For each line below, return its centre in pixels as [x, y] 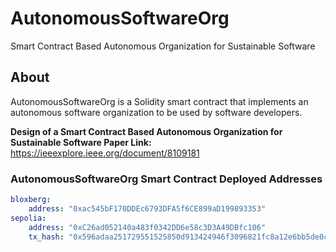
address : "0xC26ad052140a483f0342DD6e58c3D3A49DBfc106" [147, 227]
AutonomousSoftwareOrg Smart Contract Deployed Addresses [166, 179]
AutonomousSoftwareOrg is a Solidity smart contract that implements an [159, 101]
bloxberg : [31, 200]
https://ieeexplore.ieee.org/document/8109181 [105, 153]
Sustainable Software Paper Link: [81, 142]
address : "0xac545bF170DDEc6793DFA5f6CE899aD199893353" [147, 208]
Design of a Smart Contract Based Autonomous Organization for [146, 131]
